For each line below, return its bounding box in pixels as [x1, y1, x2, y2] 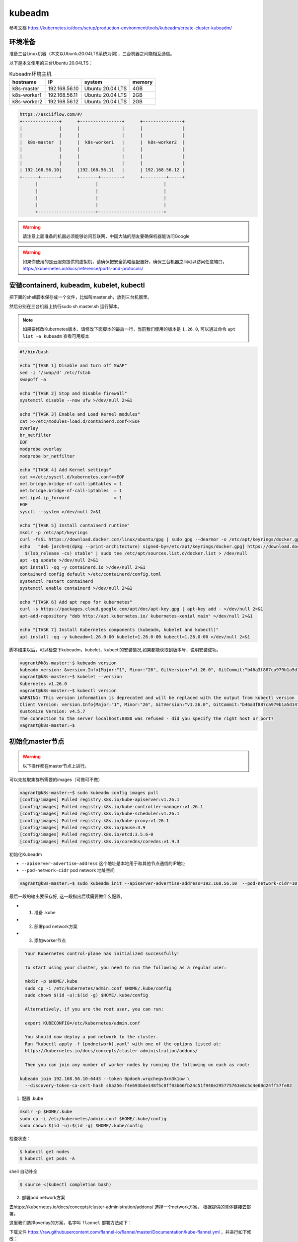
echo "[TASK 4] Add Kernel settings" [19, 467, 112, 473]
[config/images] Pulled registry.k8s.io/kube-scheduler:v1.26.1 [19, 811, 180, 817]
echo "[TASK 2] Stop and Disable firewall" [19, 390, 128, 396]
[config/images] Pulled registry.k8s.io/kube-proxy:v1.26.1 [19, 818, 169, 823]
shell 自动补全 [9, 1168, 38, 1174]
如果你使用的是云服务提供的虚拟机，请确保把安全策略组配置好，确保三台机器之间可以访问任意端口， [22, 258, 227, 264]
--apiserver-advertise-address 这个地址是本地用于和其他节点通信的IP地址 [21, 860, 186, 866]
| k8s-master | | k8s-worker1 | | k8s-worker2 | [19, 139, 185, 145]
